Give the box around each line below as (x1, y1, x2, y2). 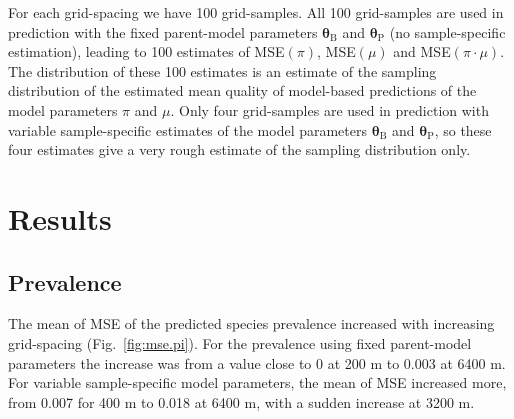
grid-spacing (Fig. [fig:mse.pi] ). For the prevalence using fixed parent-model (8, 332, 472, 353)
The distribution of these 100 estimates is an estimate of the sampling (8, 60, 437, 81)
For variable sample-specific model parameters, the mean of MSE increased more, (8, 372, 507, 393)
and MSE (393, 41, 451, 62)
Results (8, 197, 112, 238)
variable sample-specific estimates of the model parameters (8, 119, 368, 140)
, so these (434, 119, 492, 140)
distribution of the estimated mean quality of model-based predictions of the (8, 80, 477, 101)
